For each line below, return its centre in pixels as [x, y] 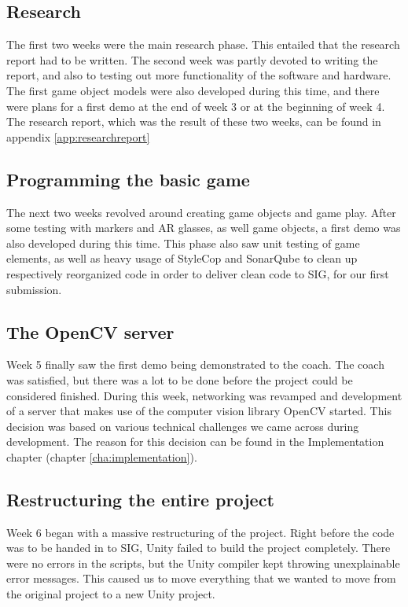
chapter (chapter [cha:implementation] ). [102, 456]
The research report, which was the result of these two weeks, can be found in [194, 121]
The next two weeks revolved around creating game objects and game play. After [201, 212]
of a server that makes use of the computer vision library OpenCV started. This [199, 411]
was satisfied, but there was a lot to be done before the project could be [180, 379]
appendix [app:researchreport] [78, 136]
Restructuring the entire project [140, 499]
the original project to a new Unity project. [111, 594]
